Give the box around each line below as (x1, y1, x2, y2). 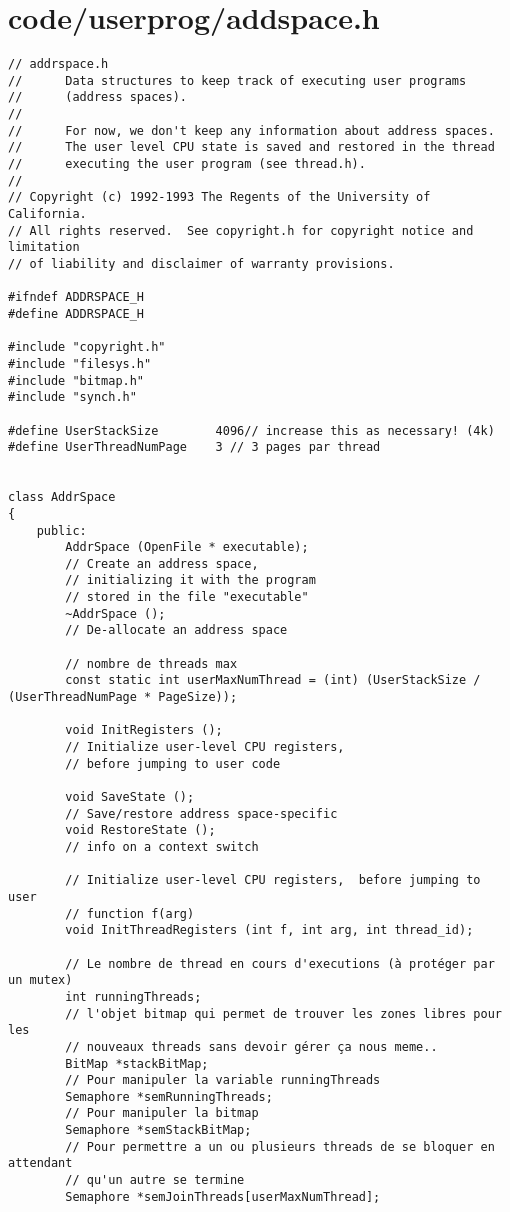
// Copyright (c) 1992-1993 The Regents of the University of (8, 190, 431, 205)
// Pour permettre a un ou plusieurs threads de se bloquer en (65, 1139, 495, 1154)
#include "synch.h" (8, 390, 137, 405)
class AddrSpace (8, 490, 116, 505)
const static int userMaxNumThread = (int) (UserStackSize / (65, 673, 481, 688)
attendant (8, 1156, 73, 1171)
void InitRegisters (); (65, 723, 223, 738)
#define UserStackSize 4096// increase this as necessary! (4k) (8, 423, 495, 438)
